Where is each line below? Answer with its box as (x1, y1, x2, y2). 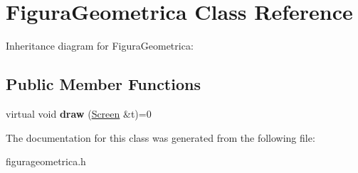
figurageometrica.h (6, 154, 86, 169)
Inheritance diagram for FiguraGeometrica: (6, 38, 194, 53)
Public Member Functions (6, 73, 201, 95)
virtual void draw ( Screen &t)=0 (6, 106, 152, 121)
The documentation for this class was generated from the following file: (6, 130, 315, 145)
